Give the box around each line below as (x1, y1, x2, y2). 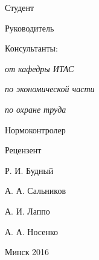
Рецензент (5, 144, 42, 156)
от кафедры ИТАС (5, 62, 74, 75)
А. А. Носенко (5, 225, 58, 238)
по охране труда (5, 102, 66, 115)
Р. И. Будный (5, 164, 54, 176)
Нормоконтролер (5, 123, 66, 136)
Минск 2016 (5, 245, 49, 258)
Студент (5, 1, 34, 13)
